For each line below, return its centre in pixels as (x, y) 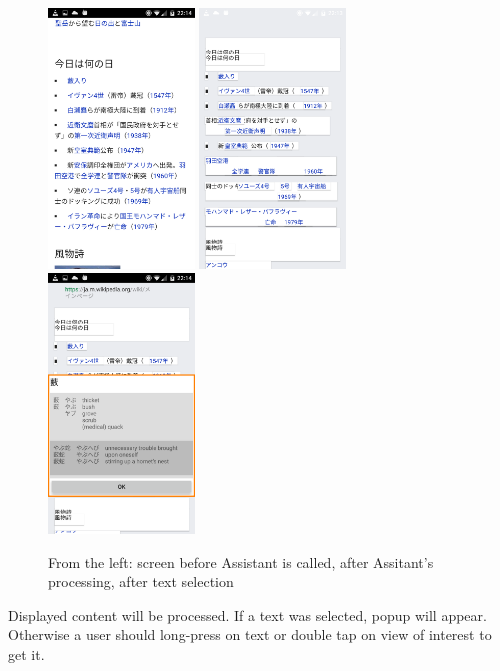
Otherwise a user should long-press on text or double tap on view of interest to (250, 634)
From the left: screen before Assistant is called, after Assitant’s (241, 561)
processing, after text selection (141, 581)
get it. (26, 654)
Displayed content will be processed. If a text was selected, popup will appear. (247, 614)
